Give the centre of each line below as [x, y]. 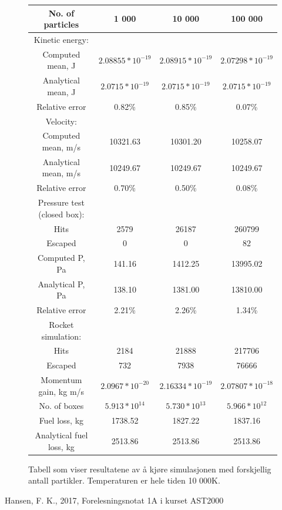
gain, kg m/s [61, 391]
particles [61, 24]
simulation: [61, 336]
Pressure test [61, 202]
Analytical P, [61, 283]
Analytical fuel [61, 435]
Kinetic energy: [61, 39]
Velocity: [61, 121]
